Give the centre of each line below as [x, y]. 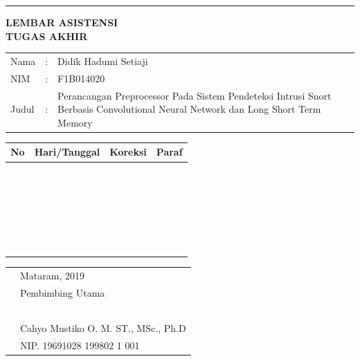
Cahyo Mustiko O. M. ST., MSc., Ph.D [103, 327]
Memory [75, 122]
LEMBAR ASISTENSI [62, 22]
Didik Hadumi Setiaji [103, 61]
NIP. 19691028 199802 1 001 [80, 345]
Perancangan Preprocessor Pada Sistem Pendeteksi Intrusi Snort [195, 95]
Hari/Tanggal [67, 152]
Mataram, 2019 [52, 275]
